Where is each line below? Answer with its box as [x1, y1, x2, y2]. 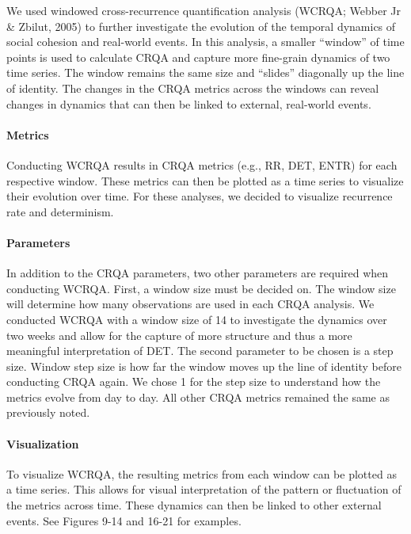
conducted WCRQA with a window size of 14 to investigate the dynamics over [6, 311, 387, 327]
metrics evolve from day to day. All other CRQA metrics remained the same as [6, 388, 390, 405]
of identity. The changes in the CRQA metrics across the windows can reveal [6, 79, 379, 96]
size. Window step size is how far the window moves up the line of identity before [6, 357, 401, 374]
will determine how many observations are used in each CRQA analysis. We [6, 296, 375, 312]
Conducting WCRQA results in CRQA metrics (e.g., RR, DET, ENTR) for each [6, 156, 398, 173]
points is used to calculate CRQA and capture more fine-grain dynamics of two [6, 48, 390, 65]
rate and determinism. [6, 203, 114, 219]
